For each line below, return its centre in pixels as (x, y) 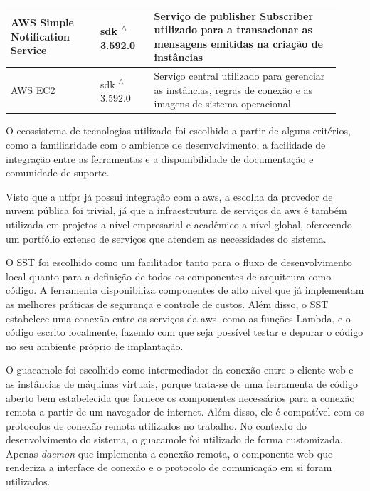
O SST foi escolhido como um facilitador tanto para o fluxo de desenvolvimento (179, 262)
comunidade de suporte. (58, 173)
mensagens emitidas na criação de (238, 43)
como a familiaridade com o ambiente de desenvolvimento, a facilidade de (166, 144)
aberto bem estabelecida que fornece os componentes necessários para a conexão (180, 397)
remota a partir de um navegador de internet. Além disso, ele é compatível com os (185, 412)
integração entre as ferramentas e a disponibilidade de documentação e (160, 158)
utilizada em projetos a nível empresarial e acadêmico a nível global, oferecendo (179, 224)
